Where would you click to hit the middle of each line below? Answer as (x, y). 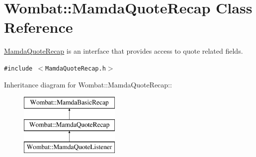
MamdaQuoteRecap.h (76, 68)
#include (18, 68)
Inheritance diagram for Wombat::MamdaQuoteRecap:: (88, 84)
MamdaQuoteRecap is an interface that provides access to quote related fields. (124, 51)
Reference (39, 27)
